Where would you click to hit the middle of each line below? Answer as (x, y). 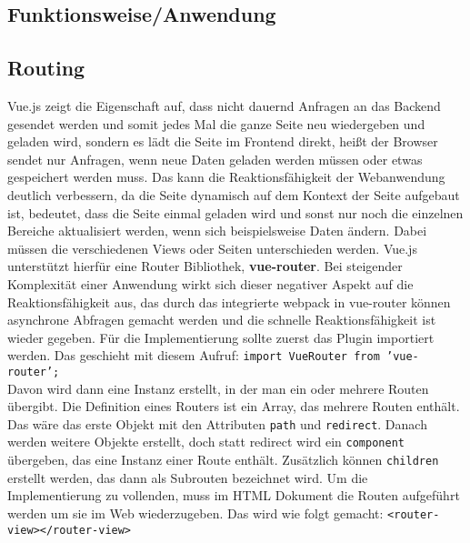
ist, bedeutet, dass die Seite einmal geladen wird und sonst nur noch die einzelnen (235, 212)
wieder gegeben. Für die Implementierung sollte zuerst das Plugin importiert (221, 337)
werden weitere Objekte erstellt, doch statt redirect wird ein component (206, 442)
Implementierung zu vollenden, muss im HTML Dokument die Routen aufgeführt (234, 495)
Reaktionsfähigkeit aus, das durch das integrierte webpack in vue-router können (229, 302)
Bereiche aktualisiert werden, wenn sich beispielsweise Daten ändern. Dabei (217, 231)
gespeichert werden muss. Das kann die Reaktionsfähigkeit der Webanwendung (226, 177)
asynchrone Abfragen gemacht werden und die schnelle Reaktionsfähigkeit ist (222, 320)
